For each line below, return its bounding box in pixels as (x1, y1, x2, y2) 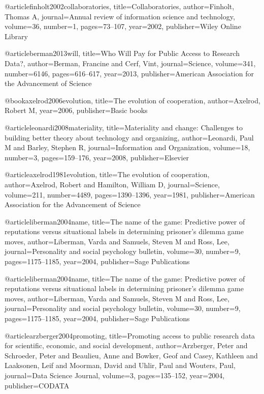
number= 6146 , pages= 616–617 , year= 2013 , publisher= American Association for (5, 68, 254, 78)
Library (5, 31, 28, 41)
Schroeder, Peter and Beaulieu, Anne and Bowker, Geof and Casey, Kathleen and (5, 350, 258, 360)
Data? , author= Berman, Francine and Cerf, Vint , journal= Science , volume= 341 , (5, 58, 256, 68)
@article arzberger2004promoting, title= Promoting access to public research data (5, 330, 255, 341)
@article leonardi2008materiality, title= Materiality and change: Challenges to (5, 122, 243, 132)
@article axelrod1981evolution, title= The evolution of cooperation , (5, 169, 210, 180)
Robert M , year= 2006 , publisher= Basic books (5, 105, 148, 116)
